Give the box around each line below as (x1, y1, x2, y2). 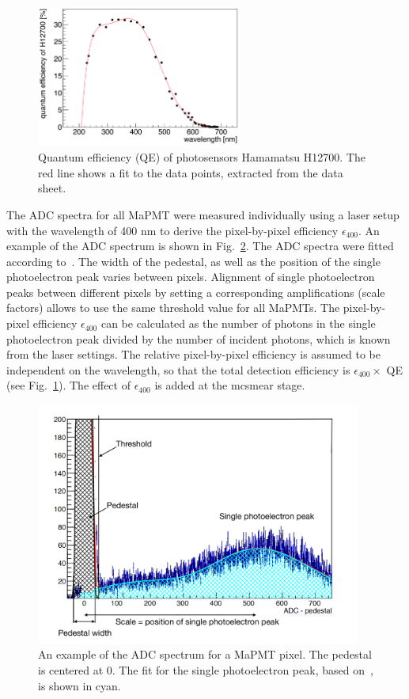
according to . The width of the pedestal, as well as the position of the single (6, 253, 381, 269)
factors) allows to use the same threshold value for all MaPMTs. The (6, 299, 340, 316)
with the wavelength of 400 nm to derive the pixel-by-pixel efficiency (6, 222, 339, 238)
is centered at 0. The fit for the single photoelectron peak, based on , (38, 661, 373, 678)
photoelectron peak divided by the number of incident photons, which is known (6, 330, 391, 347)
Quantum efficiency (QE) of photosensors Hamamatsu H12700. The (38, 149, 365, 165)
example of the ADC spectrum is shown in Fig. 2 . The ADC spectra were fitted (6, 237, 394, 254)
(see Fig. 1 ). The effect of (6, 377, 131, 393)
